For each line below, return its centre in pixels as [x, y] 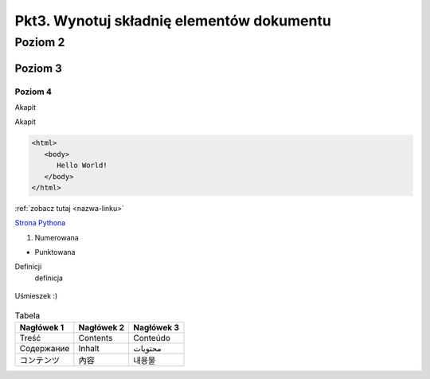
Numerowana [57, 237]
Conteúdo [152, 338]
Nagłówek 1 [42, 328]
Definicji [28, 267]
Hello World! [82, 166]
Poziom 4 [33, 92]
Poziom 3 [39, 68]
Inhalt [89, 348]
